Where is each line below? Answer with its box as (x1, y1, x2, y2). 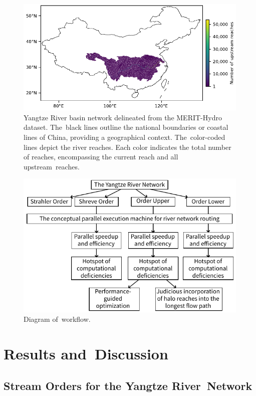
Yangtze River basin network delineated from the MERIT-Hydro (24, 112, 222, 122)
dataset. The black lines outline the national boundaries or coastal (24, 122, 228, 132)
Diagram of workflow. (24, 314, 91, 324)
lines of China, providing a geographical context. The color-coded (24, 132, 225, 142)
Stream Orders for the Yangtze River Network (4, 377, 252, 393)
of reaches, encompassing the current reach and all (24, 151, 178, 162)
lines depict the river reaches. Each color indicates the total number (24, 141, 231, 152)
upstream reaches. (24, 161, 80, 171)
